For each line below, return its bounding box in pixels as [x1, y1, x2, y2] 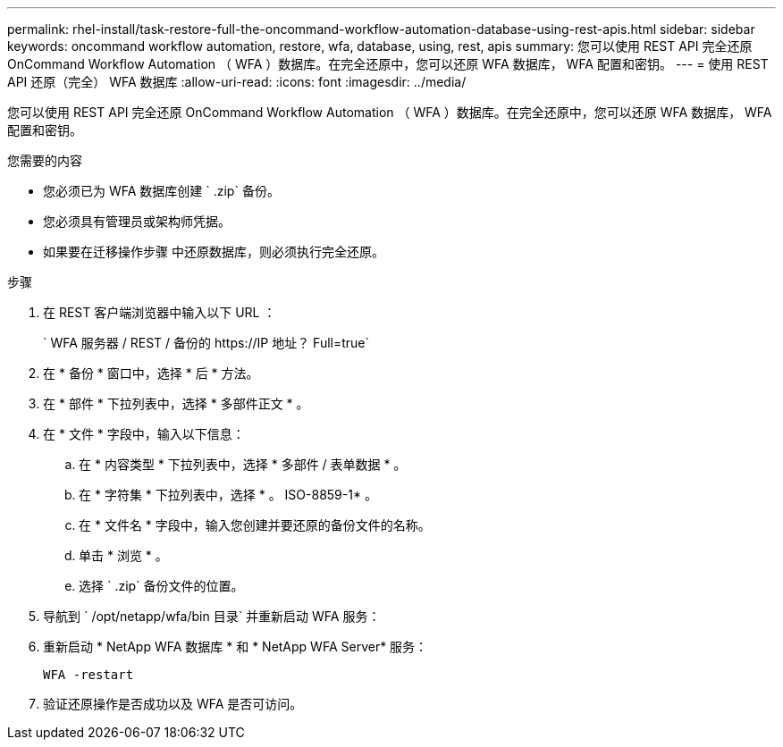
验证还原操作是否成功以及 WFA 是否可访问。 [43, 696, 303, 711]
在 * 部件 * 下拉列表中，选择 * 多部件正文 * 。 [43, 396, 309, 411]
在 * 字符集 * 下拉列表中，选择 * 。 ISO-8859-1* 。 [79, 487, 377, 502]
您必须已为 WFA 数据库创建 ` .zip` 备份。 [43, 183, 280, 198]
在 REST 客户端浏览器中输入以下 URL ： [43, 305, 276, 320]
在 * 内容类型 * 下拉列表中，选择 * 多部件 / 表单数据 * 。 [79, 457, 407, 472]
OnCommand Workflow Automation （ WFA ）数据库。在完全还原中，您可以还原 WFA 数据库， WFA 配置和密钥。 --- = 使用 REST [7, 56, 769, 71]
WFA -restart [43, 667, 134, 682]
